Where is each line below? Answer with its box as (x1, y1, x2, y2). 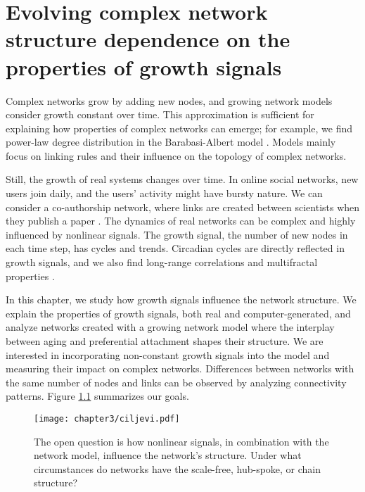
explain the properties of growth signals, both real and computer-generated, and (6, 305, 351, 320)
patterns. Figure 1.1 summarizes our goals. (6, 389, 189, 403)
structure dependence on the (6, 25, 290, 53)
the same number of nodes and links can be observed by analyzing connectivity (6, 374, 347, 389)
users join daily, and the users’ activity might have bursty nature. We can (6, 186, 323, 201)
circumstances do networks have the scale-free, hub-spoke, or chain (34, 461, 321, 476)
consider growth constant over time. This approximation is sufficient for (6, 107, 314, 122)
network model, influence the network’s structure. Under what (34, 448, 302, 462)
